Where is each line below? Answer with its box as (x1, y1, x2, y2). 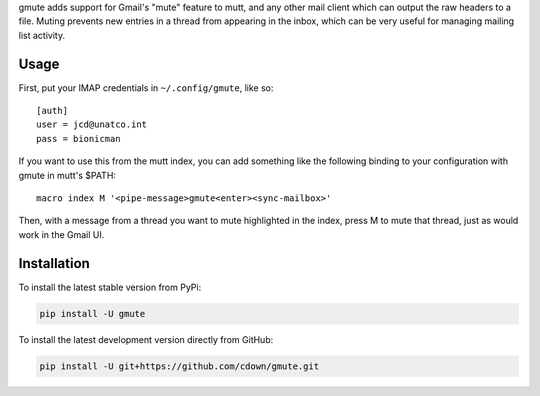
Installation (18, 255, 90, 272)
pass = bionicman (36, 133, 121, 144)
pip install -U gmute (39, 308, 146, 319)
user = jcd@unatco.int (36, 119, 148, 130)
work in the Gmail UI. (18, 228, 105, 240)
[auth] (36, 105, 69, 117)
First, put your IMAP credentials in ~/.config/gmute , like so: (18, 81, 274, 94)
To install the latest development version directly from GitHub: (18, 333, 274, 345)
